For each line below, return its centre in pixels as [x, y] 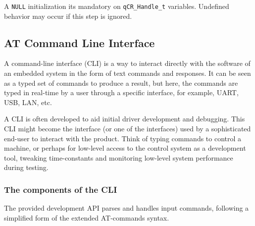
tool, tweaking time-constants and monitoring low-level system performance [119, 157]
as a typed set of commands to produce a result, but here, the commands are [121, 83]
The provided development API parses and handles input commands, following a [127, 208]
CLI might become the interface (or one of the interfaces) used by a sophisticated [127, 129]
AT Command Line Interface [79, 42]
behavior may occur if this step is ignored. [68, 16]
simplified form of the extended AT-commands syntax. [87, 217]
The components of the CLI [61, 189]
